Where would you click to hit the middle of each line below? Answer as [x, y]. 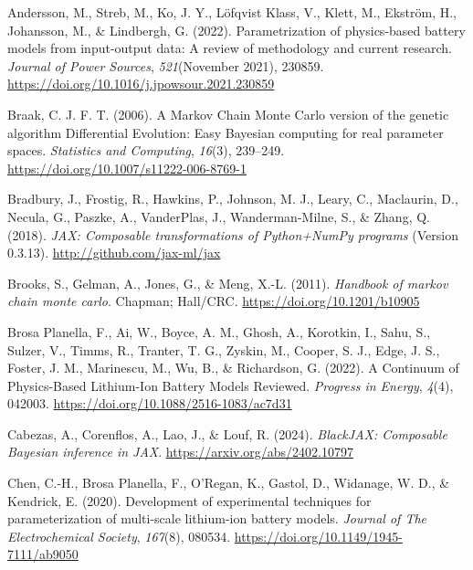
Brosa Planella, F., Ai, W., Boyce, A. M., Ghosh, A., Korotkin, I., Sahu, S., [219, 331]
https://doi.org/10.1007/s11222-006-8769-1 [127, 168]
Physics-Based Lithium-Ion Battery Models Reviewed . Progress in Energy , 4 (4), [231, 385]
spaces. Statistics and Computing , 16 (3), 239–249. [146, 150]
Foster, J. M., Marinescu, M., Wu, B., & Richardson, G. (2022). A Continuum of [233, 368]
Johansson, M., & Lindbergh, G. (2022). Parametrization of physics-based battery [236, 30]
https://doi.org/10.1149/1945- [318, 536]
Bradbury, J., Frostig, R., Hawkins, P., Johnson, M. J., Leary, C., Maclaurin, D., [233, 199]
